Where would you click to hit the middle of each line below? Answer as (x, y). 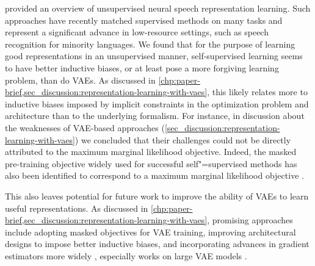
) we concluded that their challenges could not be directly (183, 139)
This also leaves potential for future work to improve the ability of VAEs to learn (157, 196)
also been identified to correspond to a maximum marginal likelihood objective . (154, 175)
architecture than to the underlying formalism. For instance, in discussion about (155, 116)
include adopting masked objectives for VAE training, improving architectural (150, 232)
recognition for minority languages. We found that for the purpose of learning (150, 44)
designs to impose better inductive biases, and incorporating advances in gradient (157, 244)
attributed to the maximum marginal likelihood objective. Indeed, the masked (151, 152)
